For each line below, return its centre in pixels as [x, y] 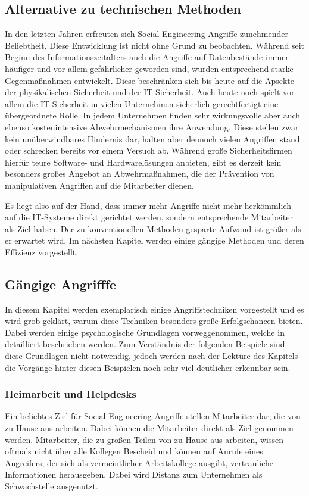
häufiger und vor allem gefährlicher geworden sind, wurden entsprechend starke [149, 68]
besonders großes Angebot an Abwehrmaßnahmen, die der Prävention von [140, 174]
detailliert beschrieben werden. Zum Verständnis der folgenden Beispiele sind [145, 344]
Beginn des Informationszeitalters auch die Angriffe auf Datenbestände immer [147, 57]
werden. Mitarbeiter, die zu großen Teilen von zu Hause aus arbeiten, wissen [144, 439]
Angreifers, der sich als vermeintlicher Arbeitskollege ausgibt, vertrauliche [139, 462]
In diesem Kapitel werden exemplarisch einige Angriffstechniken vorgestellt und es [154, 309]
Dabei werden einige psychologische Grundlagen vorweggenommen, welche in [145, 332]
